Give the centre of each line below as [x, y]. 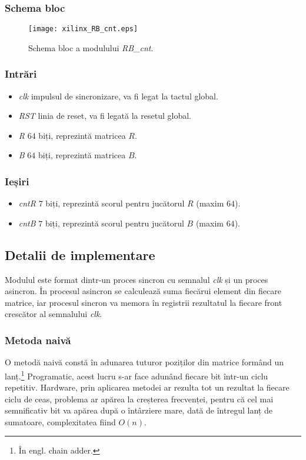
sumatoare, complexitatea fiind [60, 421]
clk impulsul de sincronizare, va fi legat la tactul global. [118, 96]
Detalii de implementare [80, 254]
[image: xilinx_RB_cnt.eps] [83, 29]
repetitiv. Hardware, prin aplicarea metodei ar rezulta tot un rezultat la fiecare [147, 387]
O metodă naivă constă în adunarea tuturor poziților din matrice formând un [144, 362]
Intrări [21, 74]
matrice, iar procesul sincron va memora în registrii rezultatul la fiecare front [144, 302]
